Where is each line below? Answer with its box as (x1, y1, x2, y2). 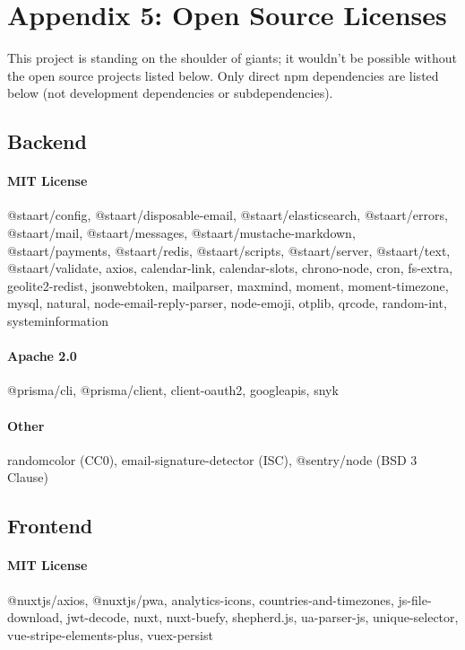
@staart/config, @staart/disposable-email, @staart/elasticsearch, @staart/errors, (7, 206, 448, 224)
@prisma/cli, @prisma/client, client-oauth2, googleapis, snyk (7, 381, 339, 400)
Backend (7, 127, 87, 155)
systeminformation (7, 312, 108, 330)
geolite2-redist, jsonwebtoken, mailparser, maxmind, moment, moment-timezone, (7, 276, 449, 294)
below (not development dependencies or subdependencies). (7, 83, 333, 102)
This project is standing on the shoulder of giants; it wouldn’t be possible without (7, 48, 457, 67)
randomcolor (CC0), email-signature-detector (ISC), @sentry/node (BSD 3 (7, 450, 418, 469)
